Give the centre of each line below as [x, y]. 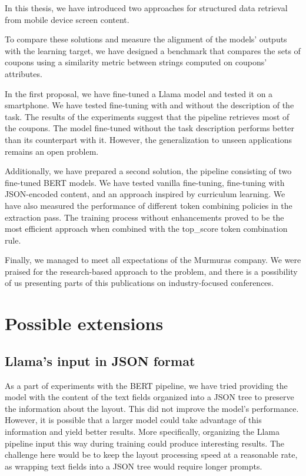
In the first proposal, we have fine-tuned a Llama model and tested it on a [139, 93]
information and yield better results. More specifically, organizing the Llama [142, 432]
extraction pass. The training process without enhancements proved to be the [144, 217]
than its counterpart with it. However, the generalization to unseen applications [149, 139]
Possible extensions [84, 323]
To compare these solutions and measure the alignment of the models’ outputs [146, 39]
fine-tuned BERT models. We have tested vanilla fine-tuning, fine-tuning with [145, 182]
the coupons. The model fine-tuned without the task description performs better [150, 128]
